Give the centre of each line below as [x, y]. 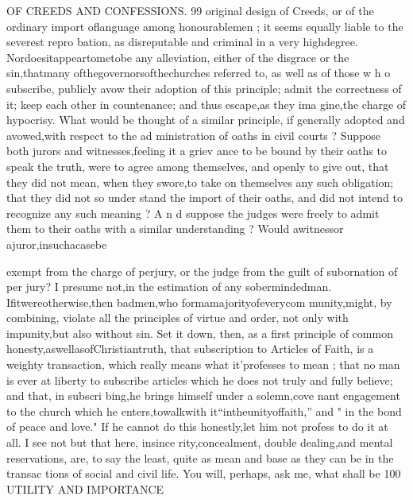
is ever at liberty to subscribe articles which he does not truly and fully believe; [200, 380]
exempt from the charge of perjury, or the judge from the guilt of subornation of [202, 271]
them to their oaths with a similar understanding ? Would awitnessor [175, 229]
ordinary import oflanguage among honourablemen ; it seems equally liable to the [205, 26]
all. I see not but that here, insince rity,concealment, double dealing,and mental [200, 442]
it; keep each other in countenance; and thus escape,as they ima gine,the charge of [206, 104]
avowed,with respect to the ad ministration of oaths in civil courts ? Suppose [194, 135]
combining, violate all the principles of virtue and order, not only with [178, 318]
